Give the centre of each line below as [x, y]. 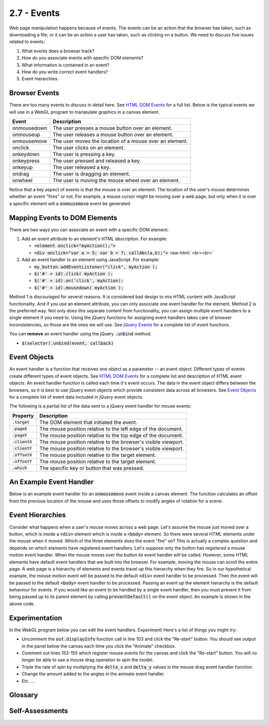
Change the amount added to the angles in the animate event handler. [93, 674]
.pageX [20, 429]
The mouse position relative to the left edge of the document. [111, 429]
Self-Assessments [39, 711]
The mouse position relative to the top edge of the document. [111, 435]
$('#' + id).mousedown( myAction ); [79, 288]
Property [23, 416]
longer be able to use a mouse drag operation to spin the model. [88, 660]
